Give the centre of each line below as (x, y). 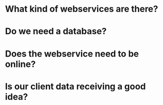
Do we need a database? (56, 31)
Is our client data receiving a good (75, 86)
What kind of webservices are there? (81, 9)
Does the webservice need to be (72, 53)
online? (20, 64)
